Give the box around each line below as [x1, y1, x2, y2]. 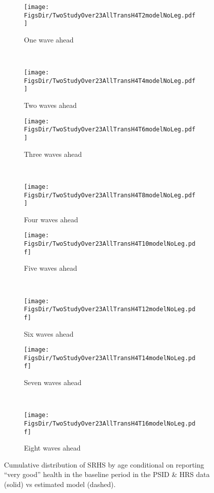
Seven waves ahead [24, 377, 82, 388]
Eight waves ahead [24, 443, 81, 453]
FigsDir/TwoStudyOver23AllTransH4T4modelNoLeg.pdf [24, 77, 196, 84]
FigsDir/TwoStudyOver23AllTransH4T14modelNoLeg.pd [24, 354, 196, 362]
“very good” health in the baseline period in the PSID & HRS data [4, 469, 210, 480]
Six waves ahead [24, 328, 74, 339]
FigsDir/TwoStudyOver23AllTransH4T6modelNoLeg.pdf [24, 126, 196, 133]
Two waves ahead [24, 100, 77, 110]
